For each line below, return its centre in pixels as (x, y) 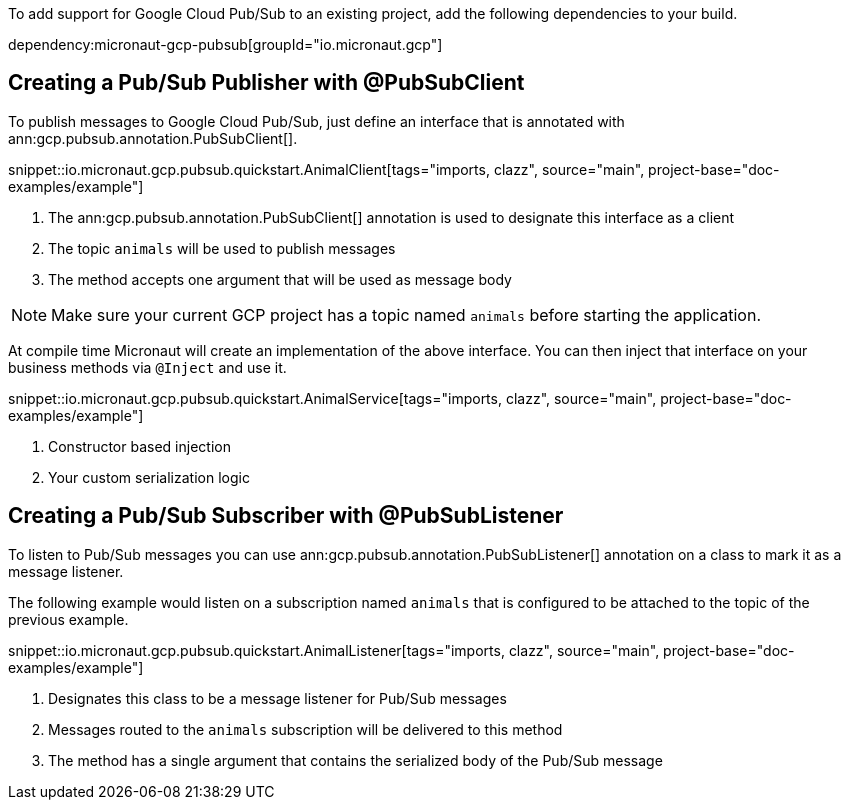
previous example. (68, 619)
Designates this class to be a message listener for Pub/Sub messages (277, 698)
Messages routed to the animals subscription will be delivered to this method (305, 729)
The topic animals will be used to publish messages (222, 248)
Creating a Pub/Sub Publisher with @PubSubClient (266, 83)
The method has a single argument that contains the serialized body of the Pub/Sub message (355, 760)
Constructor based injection (139, 446)
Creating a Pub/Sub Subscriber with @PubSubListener (286, 516)
